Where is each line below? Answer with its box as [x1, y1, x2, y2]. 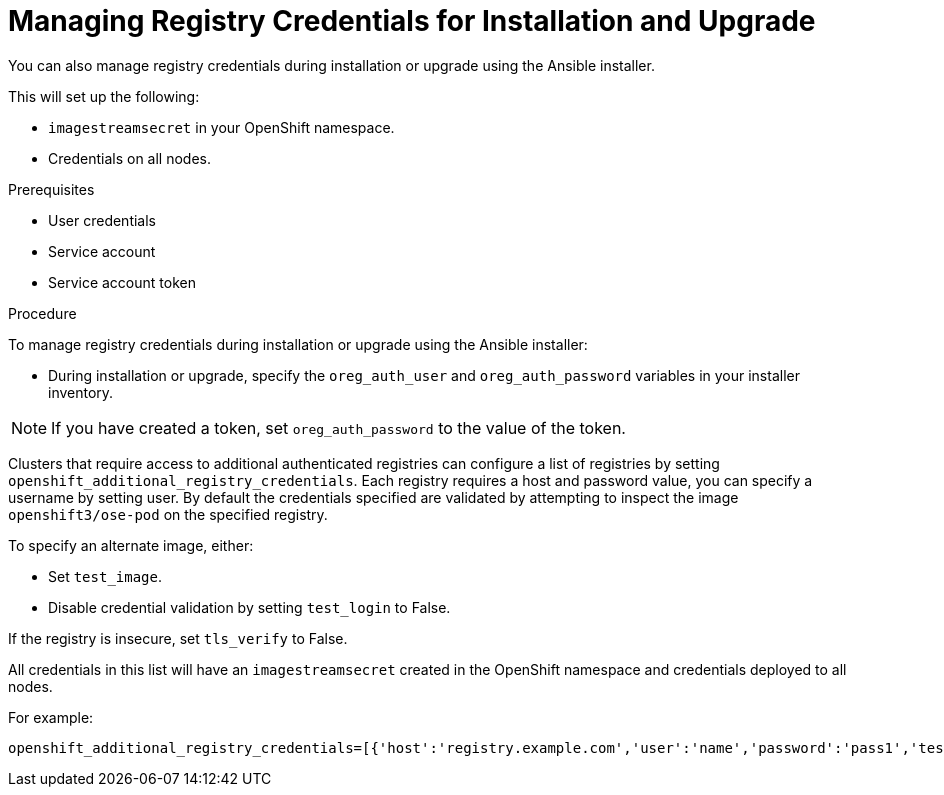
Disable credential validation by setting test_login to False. [48, 598, 451, 616]
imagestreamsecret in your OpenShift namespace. [48, 118, 395, 136]
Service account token [48, 273, 196, 291]
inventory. [48, 383, 114, 401]
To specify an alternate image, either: [8, 536, 254, 554]
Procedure [8, 304, 77, 322]
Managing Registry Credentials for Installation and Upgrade [8, 4, 816, 38]
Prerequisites [8, 180, 95, 198]
